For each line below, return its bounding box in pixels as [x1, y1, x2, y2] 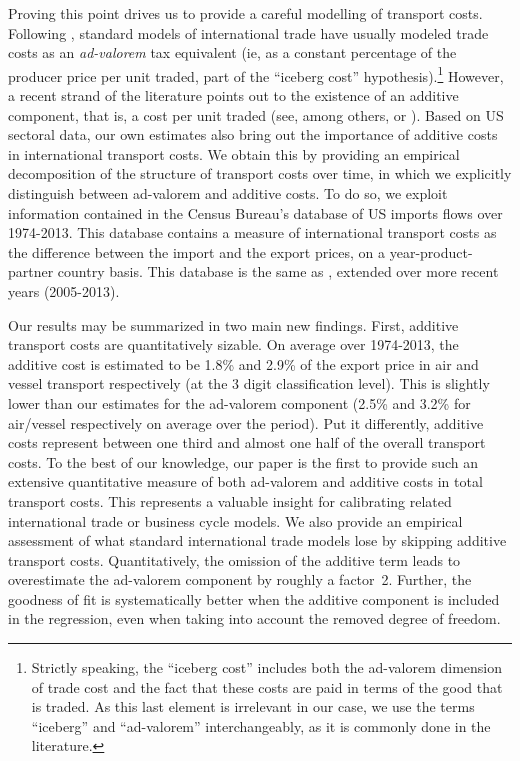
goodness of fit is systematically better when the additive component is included [8, 588, 500, 609]
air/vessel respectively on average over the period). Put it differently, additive [8, 412, 484, 433]
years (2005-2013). [8, 280, 120, 301]
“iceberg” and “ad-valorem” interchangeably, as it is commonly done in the [31, 715, 491, 736]
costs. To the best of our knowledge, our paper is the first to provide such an [8, 451, 479, 472]
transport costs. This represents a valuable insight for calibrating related [8, 490, 452, 511]
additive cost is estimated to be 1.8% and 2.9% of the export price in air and [8, 353, 479, 374]
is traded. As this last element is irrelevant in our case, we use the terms [31, 696, 475, 717]
